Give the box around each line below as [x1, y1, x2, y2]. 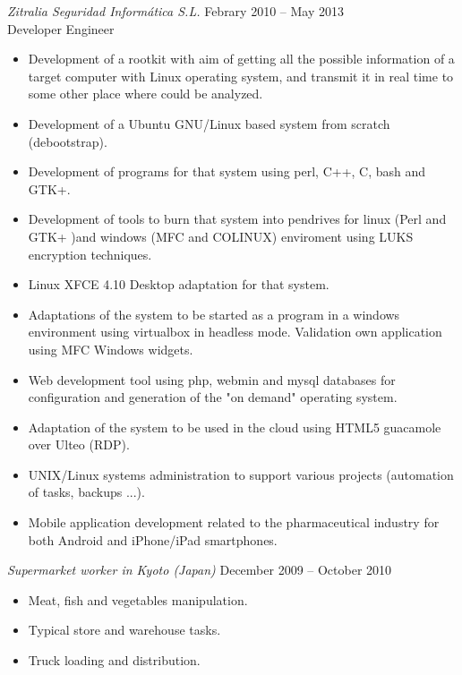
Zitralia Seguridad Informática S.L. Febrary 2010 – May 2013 [7, 2, 344, 20]
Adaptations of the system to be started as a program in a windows [28, 304, 400, 323]
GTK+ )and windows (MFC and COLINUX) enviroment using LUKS [28, 226, 414, 245]
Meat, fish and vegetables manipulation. [28, 590, 248, 609]
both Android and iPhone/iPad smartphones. [28, 530, 278, 549]
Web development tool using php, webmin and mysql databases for [28, 370, 396, 389]
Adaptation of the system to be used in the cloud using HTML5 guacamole [28, 417, 441, 436]
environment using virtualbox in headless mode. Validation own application [28, 322, 442, 341]
